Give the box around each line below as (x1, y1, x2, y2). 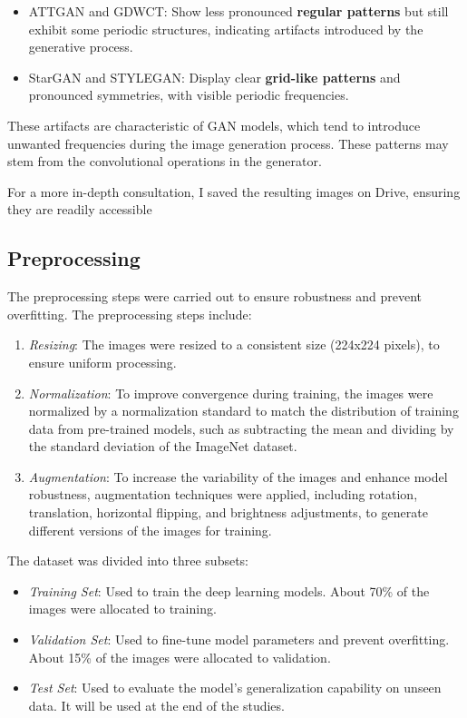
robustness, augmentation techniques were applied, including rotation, (28, 485, 418, 504)
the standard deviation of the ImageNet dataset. (28, 437, 297, 456)
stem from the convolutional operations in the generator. (7, 152, 322, 171)
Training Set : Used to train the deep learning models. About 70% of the (28, 581, 430, 600)
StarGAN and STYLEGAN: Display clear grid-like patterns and (28, 67, 401, 86)
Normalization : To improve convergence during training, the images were (28, 383, 433, 402)
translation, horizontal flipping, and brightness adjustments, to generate (28, 503, 428, 522)
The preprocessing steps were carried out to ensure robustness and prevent (7, 287, 423, 306)
